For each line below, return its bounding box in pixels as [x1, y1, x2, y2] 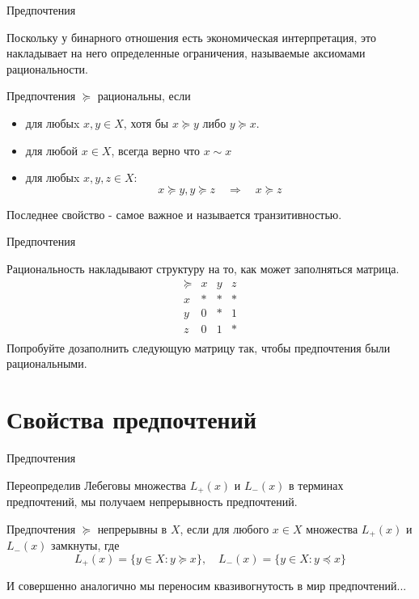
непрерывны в [97, 520, 167, 537]
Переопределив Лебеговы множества [6, 476, 187, 493]
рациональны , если [97, 87, 191, 104]
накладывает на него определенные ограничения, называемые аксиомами [6, 44, 366, 61]
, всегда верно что [111, 141, 201, 158]
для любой [25, 141, 78, 158]
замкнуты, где [51, 537, 120, 554]
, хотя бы [123, 114, 169, 131]
